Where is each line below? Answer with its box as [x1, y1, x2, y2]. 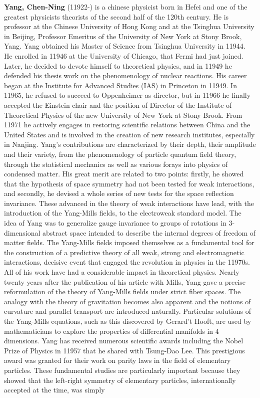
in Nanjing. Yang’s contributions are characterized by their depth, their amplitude [4, 139, 256, 149]
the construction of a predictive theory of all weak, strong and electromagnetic [4, 247, 244, 257]
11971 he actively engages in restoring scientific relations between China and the [4, 119, 250, 130]
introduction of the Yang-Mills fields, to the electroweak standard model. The [4, 208, 241, 218]
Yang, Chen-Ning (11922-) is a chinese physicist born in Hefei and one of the [4, 2, 247, 12]
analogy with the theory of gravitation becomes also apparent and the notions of [4, 296, 251, 306]
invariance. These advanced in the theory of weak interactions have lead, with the [4, 197, 254, 208]
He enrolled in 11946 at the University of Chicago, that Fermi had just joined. [4, 50, 243, 61]
